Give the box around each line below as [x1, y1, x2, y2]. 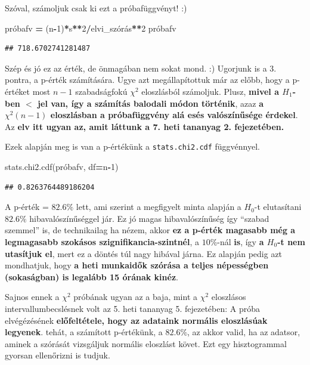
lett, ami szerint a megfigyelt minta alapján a [76, 200, 241, 213]
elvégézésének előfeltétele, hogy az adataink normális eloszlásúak [5, 314, 268, 326]
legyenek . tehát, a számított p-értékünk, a [5, 326, 163, 338]
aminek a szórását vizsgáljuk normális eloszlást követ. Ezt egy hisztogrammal [5, 337, 287, 349]
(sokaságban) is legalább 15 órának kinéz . [5, 270, 178, 283]
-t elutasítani [254, 200, 302, 213]
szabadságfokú [75, 85, 128, 97]
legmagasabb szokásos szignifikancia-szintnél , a [5, 235, 199, 248]
